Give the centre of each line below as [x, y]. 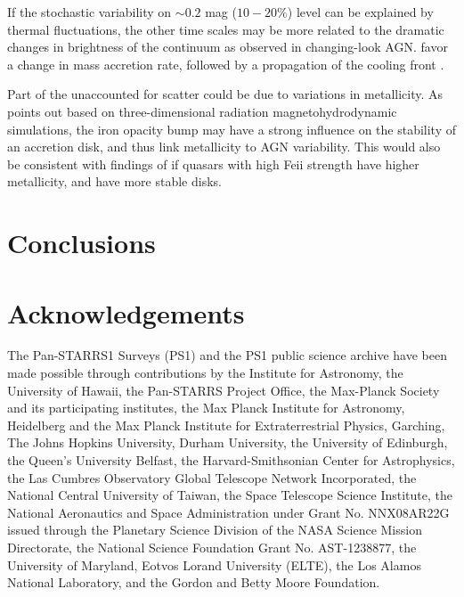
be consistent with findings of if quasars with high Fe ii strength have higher [213, 164]
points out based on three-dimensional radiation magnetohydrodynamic [202, 111]
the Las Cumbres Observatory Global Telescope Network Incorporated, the [212, 477]
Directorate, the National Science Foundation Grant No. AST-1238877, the [212, 547]
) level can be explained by [360, 12]
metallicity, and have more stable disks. [114, 181]
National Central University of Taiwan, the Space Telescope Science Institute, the [230, 495]
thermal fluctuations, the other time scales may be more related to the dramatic [226, 29]
